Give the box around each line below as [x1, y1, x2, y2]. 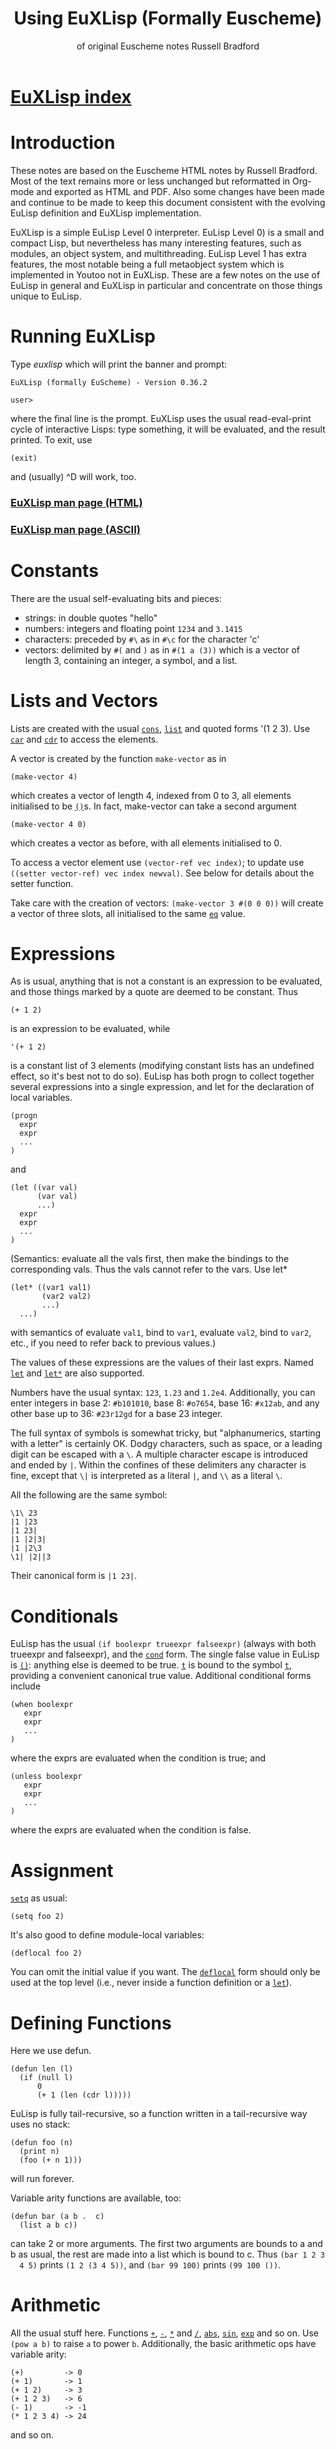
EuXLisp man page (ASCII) [10, 522, 141, 536]
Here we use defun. [10, 2045, 92, 2057]
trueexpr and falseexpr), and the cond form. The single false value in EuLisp [10, 1648, 320, 1661]
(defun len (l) [10, 2064, 74, 2074]
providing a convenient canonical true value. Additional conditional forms [10, 1670, 312, 1682]
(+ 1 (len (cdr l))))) [36, 2090, 132, 2101]
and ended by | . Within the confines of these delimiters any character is [10, 1459, 307, 1471]
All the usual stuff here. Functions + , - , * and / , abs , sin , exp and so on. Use [10, 2327, 319, 2339]
